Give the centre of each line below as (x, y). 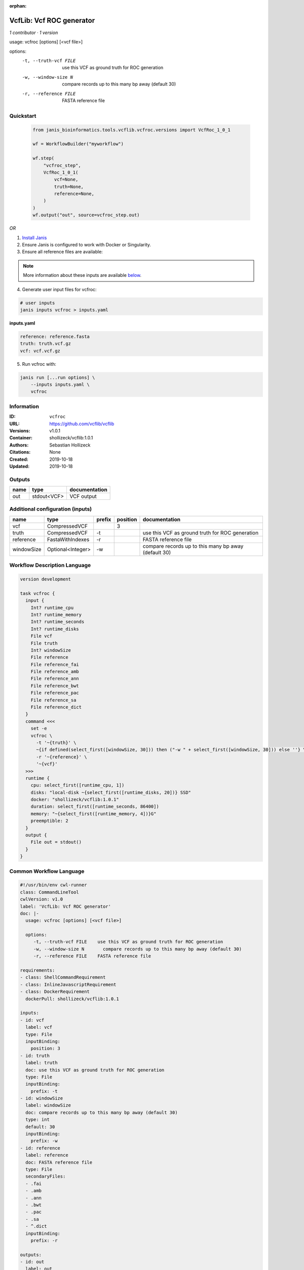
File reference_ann (55, 679)
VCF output (83, 496)
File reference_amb (55, 672)
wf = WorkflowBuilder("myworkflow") (78, 144)
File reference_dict (56, 707)
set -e (39, 728)
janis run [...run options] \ (58, 377)
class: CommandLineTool (50, 892)
